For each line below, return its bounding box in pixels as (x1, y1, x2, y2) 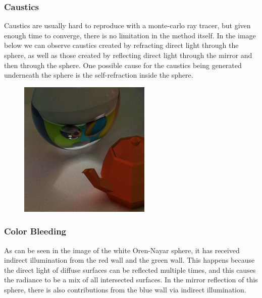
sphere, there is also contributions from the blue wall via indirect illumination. (4, 284, 246, 294)
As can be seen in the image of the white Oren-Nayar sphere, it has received (4, 245, 240, 255)
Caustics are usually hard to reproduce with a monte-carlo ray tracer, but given (4, 20, 251, 31)
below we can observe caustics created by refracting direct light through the (4, 40, 239, 50)
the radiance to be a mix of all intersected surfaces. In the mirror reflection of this (4, 274, 258, 285)
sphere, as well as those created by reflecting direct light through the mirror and (4, 50, 252, 60)
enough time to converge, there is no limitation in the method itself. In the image (4, 30, 256, 40)
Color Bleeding (4, 225, 67, 237)
